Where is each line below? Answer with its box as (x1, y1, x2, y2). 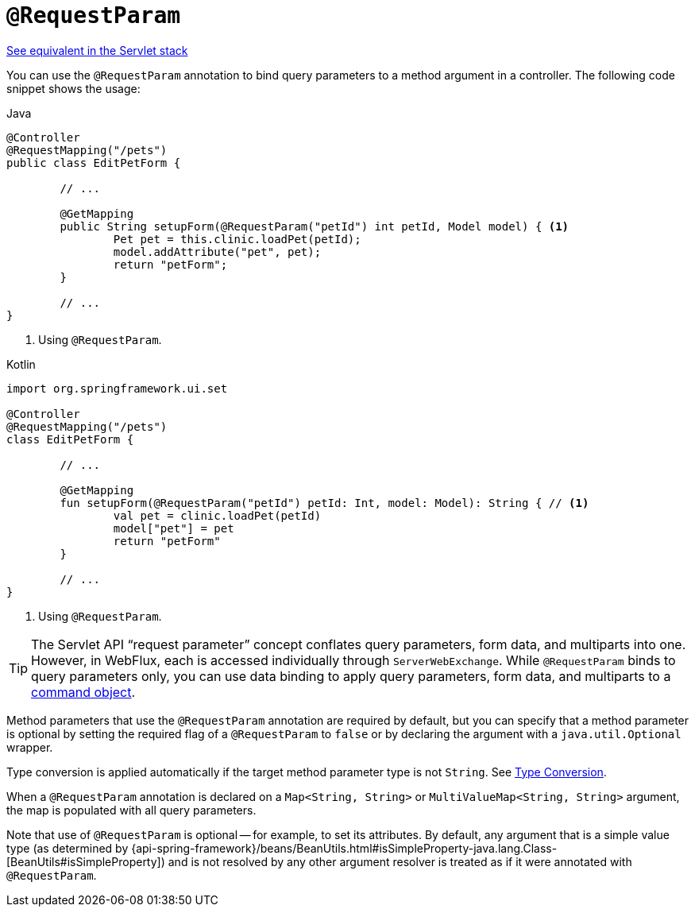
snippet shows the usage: (6, 81, 141, 95)
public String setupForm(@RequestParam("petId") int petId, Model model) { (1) (60, 219, 570, 233)
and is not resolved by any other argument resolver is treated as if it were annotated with (168, 854, 632, 869)
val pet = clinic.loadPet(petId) (113, 509, 322, 522)
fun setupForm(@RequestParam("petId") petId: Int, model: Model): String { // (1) (60, 496, 589, 509)
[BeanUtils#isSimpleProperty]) (6, 854, 165, 869)
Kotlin (6, 357, 36, 371)
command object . (31, 683, 136, 700)
